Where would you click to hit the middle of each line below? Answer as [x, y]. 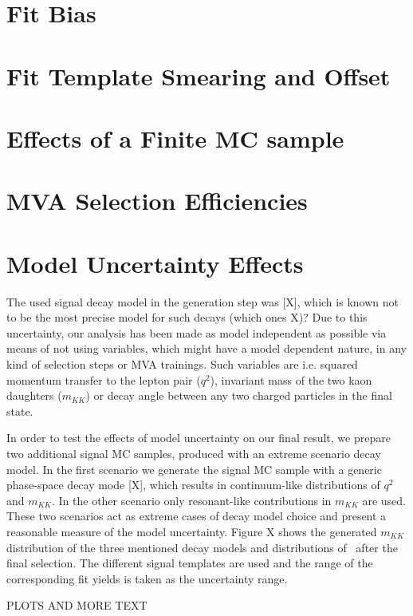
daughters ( [34, 395]
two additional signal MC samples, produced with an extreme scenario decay [194, 453]
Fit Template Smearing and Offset [199, 75]
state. [20, 411]
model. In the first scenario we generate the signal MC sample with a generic [194, 469]
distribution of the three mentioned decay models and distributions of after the [202, 547]
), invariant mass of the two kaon [291, 379]
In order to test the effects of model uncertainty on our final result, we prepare [199, 438]
